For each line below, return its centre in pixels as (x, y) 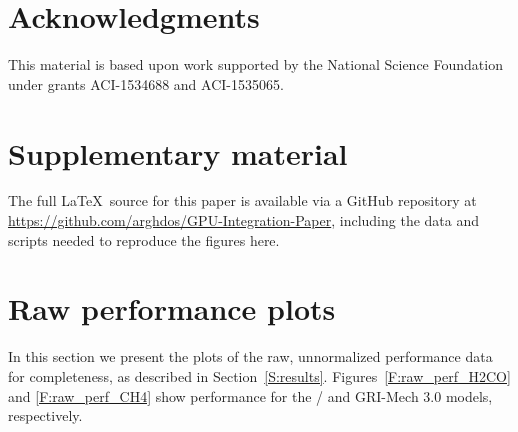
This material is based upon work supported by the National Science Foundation (255, 64)
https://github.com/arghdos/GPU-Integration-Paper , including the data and (244, 220)
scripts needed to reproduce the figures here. (144, 239)
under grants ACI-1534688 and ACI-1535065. (146, 83)
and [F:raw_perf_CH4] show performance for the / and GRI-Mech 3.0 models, (250, 395)
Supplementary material (178, 152)
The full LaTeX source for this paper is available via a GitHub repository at (242, 200)
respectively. (45, 415)
